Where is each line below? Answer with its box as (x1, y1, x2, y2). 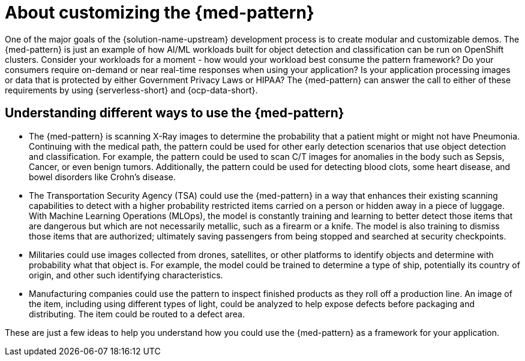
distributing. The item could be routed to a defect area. (29, 308, 245, 319)
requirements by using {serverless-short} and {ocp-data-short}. (5, 84, 258, 95)
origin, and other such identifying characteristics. (29, 269, 223, 280)
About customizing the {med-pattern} (5, 2, 314, 23)
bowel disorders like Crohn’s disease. (29, 171, 176, 182)
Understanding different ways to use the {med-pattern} (5, 105, 344, 121)
